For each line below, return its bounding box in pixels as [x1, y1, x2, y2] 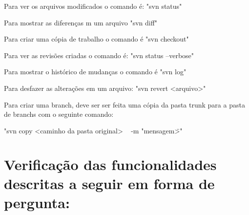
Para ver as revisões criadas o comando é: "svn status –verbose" [4, 50, 194, 60]
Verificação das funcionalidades [4, 154, 217, 174]
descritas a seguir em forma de [4, 173, 215, 193]
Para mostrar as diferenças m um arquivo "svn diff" [4, 17, 158, 27]
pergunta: [4, 192, 70, 212]
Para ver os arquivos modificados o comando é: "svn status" [4, 1, 182, 11]
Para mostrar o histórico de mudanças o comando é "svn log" [4, 66, 187, 77]
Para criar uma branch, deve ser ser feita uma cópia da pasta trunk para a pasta [4, 99, 245, 109]
